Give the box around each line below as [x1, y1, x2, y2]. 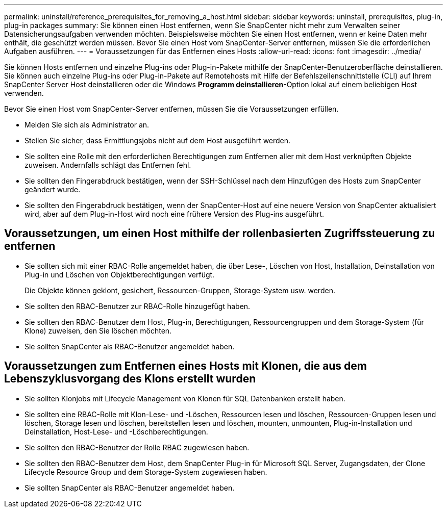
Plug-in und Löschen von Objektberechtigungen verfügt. [24, 270, 215, 279]
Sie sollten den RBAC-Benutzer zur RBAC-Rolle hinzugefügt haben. [24, 301, 251, 311]
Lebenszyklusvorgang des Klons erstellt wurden [4, 372, 256, 386]
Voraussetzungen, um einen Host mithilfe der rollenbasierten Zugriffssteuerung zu [4, 227, 435, 240]
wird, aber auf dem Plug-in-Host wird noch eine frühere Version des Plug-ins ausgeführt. [24, 210, 324, 218]
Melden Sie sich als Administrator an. [24, 120, 150, 129]
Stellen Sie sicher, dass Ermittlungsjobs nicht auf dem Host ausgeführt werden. [24, 136, 291, 145]
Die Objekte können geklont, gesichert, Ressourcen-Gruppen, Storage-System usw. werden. [24, 286, 335, 295]
